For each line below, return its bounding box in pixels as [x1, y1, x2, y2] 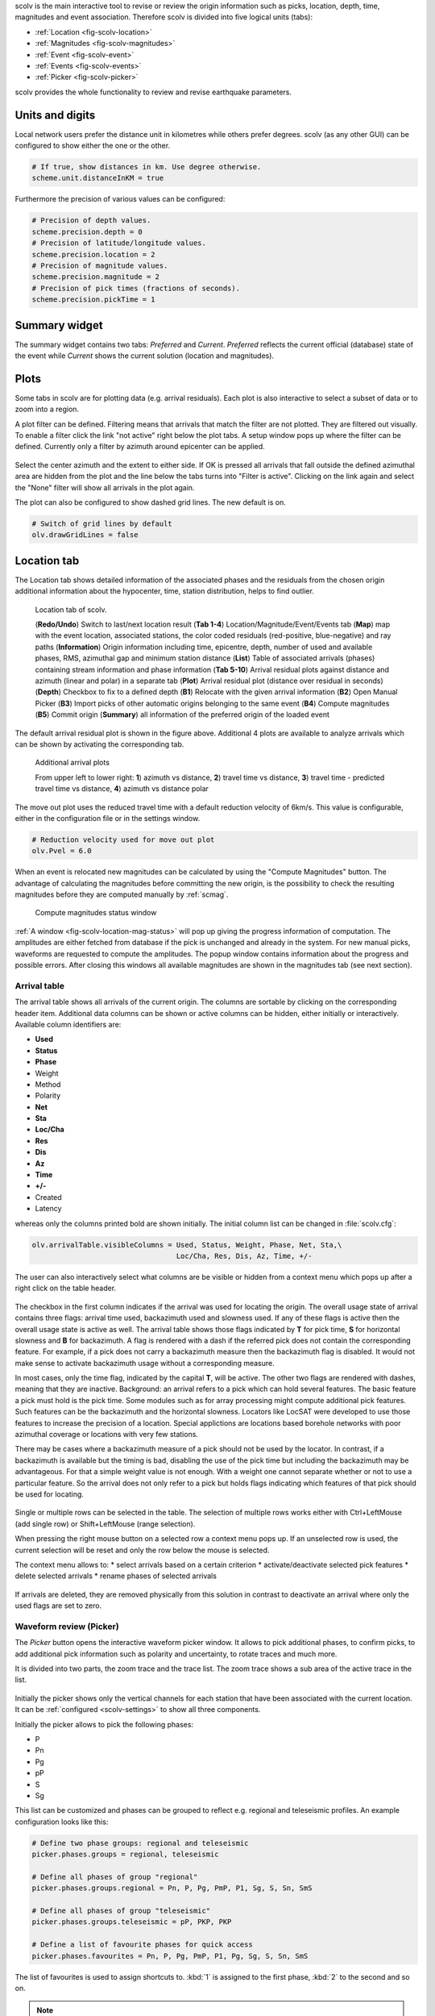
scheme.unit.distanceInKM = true [31, 173, 164, 183]
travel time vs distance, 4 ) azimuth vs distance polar [35, 784, 209, 793]
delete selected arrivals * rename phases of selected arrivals [14, 1571, 217, 1581]
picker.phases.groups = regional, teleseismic [31, 1850, 219, 1859]
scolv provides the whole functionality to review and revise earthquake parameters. [14, 87, 292, 97]
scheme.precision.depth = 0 [31, 227, 143, 236]
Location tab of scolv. [35, 605, 107, 614]
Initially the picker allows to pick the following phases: [14, 1719, 193, 1729]
